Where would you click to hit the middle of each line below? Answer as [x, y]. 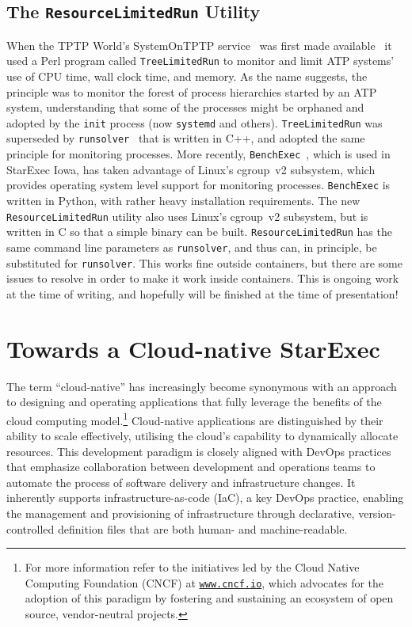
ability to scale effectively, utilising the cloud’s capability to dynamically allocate [202, 435]
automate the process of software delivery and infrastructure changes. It [181, 482]
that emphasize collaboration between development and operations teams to [191, 467]
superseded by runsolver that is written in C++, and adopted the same [186, 138]
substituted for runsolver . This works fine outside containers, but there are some [204, 262]
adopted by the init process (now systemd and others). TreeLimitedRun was [195, 122]
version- [377, 513]
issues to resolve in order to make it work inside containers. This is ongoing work [203, 278]
